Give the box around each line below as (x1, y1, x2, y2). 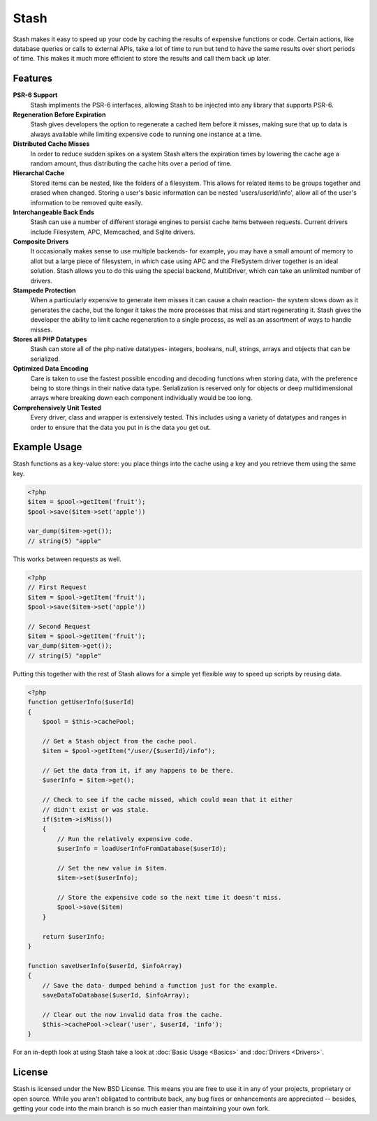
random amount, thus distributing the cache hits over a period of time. (30, 159, 232, 168)
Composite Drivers (13, 237, 69, 246)
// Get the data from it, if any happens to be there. (42, 766, 234, 774)
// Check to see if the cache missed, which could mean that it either (42, 796, 293, 804)
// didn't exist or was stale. (42, 806, 149, 813)
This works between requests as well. (13, 555, 122, 563)
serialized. (30, 355, 61, 363)
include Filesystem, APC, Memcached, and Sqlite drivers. (30, 228, 195, 236)
